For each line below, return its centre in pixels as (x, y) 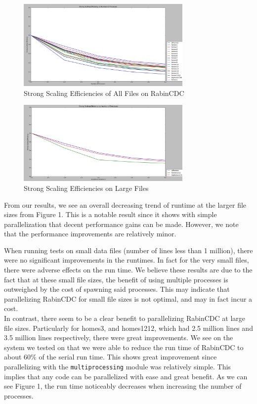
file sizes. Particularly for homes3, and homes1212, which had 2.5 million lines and (128, 328)
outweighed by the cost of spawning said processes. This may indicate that (117, 289)
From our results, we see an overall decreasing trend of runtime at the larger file (125, 204)
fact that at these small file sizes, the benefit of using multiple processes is (116, 279)
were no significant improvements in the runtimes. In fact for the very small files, (127, 260)
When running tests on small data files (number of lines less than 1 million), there (128, 250)
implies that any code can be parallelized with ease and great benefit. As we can (126, 376)
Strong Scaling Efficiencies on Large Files (86, 188)
